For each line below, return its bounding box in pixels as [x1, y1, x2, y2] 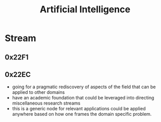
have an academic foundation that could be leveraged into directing [12, 95, 154, 101]
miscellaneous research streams [12, 100, 81, 106]
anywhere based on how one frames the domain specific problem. [12, 111, 152, 117]
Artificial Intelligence [40, 4, 130, 15]
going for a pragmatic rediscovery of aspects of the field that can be [12, 84, 156, 90]
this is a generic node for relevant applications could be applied [12, 106, 146, 112]
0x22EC [5, 70, 31, 79]
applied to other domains [12, 89, 65, 95]
